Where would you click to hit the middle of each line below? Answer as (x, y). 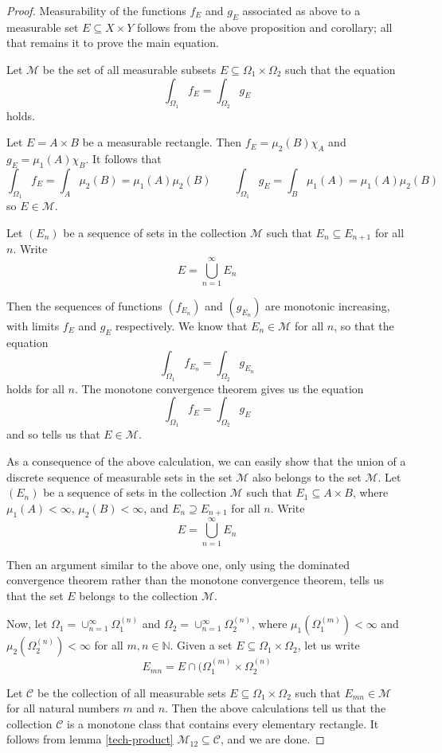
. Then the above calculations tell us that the (276, 708)
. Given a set (201, 645)
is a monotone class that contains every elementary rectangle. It (223, 723)
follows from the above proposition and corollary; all (265, 27)
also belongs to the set (307, 476)
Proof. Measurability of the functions (96, 10)
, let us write (329, 645)
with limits (33, 325)
